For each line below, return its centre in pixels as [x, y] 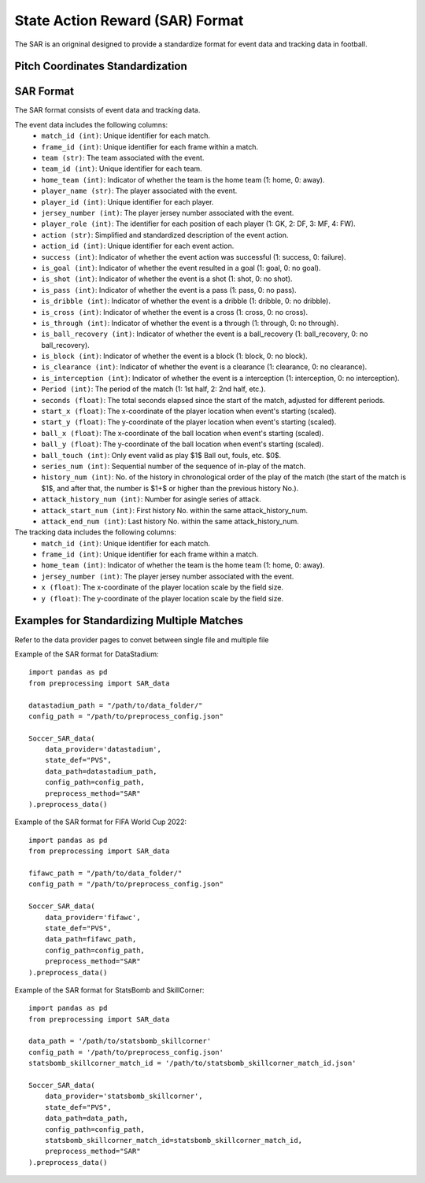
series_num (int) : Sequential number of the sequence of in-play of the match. [174, 466]
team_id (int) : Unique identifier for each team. [122, 168]
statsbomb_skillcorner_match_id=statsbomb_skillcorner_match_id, [174, 1140]
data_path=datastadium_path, [101, 771]
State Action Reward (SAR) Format [129, 20]
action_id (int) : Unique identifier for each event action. [138, 246]
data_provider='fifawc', [92, 917]
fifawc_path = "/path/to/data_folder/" [105, 873]
